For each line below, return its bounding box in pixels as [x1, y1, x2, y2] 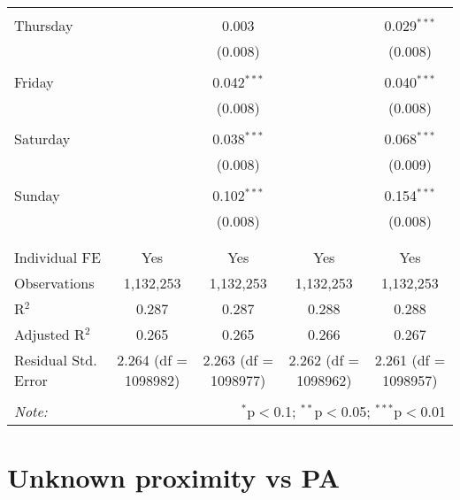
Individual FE [14, 247, 101, 267]
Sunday [14, 185, 60, 205]
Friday [14, 72, 54, 92]
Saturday [14, 128, 71, 149]
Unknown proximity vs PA [7, 459, 341, 496]
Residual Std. [14, 350, 97, 370]
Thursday [14, 15, 73, 35]
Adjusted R [14, 324, 85, 344]
